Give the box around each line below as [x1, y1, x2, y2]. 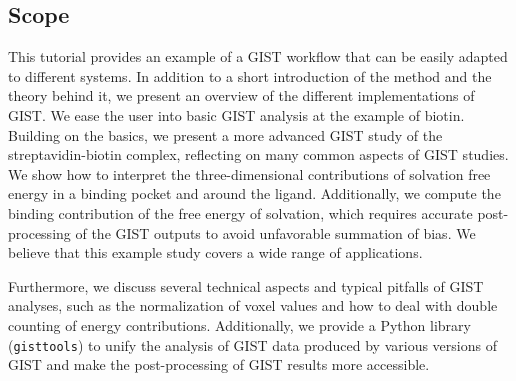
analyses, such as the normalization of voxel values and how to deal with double [8, 295, 498, 316]
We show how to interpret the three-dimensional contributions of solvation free [8, 163, 491, 184]
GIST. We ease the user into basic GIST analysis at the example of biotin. [8, 104, 465, 125]
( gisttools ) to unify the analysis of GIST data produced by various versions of [8, 334, 497, 355]
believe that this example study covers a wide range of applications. [8, 242, 423, 263]
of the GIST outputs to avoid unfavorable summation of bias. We [75, 222, 476, 243]
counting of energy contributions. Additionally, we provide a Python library [8, 314, 471, 335]
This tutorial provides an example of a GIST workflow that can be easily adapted [8, 46, 508, 67]
